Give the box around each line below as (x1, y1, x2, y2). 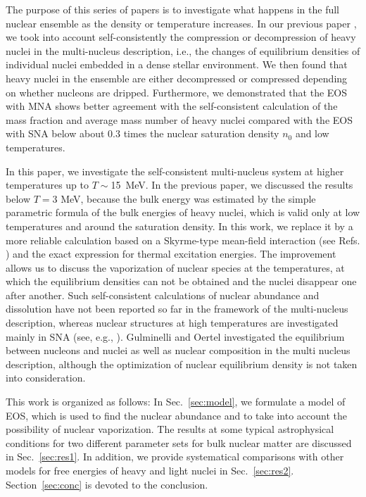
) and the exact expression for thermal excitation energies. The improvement (6, 246, 336, 261)
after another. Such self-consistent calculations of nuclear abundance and (6, 287, 320, 302)
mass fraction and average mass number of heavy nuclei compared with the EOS (6, 112, 353, 127)
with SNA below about (6, 126, 105, 141)
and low (295, 126, 329, 141)
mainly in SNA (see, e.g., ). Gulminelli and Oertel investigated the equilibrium (6, 329, 345, 344)
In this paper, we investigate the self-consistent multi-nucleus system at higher (6, 163, 344, 178)
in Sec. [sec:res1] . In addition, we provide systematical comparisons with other (6, 449, 344, 464)
